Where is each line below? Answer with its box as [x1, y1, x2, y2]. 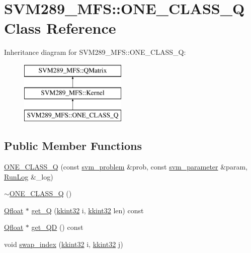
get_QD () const [31, 222, 83, 232]
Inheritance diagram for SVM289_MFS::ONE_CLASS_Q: [4, 47, 186, 57]
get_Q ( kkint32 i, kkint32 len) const [31, 205, 144, 215]
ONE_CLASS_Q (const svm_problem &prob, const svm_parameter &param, [4, 161, 247, 172]
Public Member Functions [4, 138, 142, 153]
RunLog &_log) [4, 171, 53, 182]
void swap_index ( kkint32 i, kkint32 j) [4, 239, 123, 249]
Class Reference [4, 18, 116, 38]
